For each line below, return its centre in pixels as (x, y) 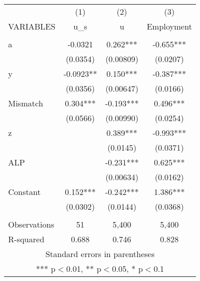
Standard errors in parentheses (100, 254)
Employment (169, 26)
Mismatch (26, 103)
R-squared (26, 239)
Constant (24, 192)
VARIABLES (32, 26)
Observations (31, 224)
